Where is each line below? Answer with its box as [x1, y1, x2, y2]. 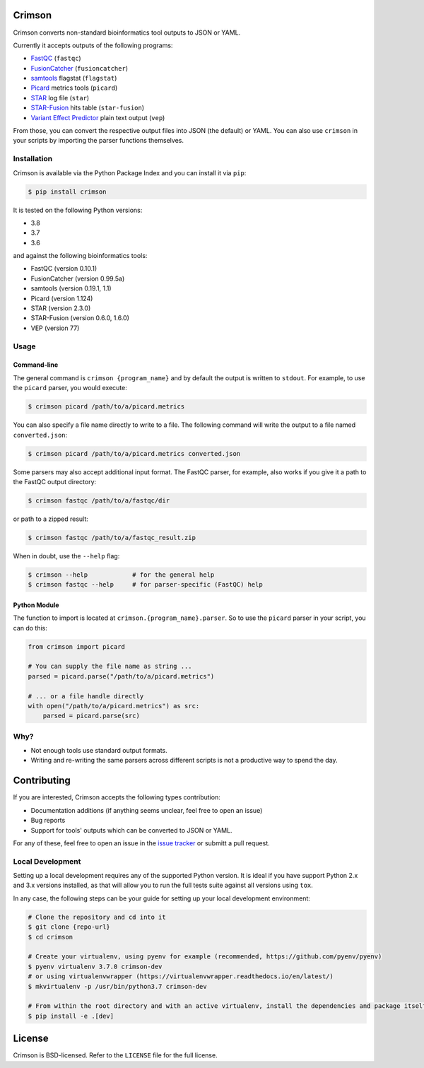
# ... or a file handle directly [28, 692, 144, 700]
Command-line [13, 360, 59, 369]
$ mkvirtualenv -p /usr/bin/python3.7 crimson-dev [28, 982, 208, 990]
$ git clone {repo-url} [28, 923, 111, 931]
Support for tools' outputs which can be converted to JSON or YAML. [30, 826, 232, 834]
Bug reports [30, 816, 66, 825]
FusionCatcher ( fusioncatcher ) [30, 64, 129, 72]
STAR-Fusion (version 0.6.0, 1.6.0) [30, 314, 130, 322]
